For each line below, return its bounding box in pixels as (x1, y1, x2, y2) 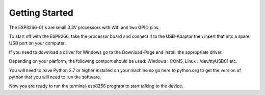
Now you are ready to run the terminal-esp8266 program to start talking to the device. (9, 83, 184, 89)
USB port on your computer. (9, 40, 66, 46)
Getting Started (9, 7, 74, 18)
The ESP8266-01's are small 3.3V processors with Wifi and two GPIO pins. (9, 24, 159, 30)
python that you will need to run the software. (9, 74, 102, 80)
